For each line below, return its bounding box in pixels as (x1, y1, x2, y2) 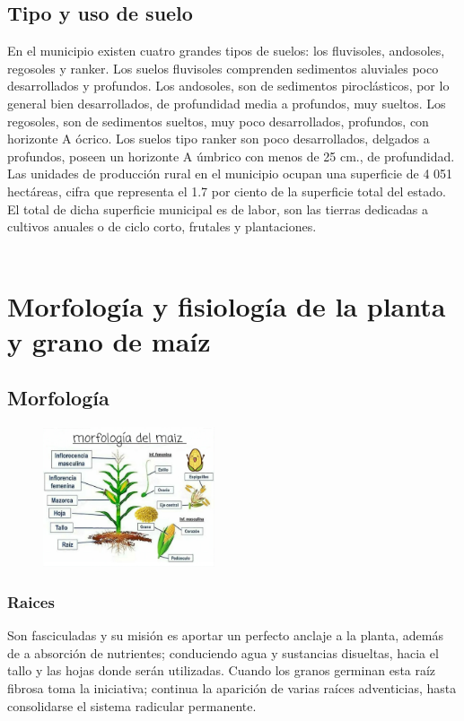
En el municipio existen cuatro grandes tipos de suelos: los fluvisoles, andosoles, (7, 41, 445, 60)
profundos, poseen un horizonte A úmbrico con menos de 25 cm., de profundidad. (7, 146, 455, 165)
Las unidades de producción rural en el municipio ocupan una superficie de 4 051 (7, 164, 453, 183)
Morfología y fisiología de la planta (7, 287, 446, 324)
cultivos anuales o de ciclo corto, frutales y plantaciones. (7, 217, 317, 236)
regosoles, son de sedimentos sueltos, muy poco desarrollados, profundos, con (7, 111, 429, 130)
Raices (7, 590, 55, 612)
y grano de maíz (7, 322, 211, 359)
